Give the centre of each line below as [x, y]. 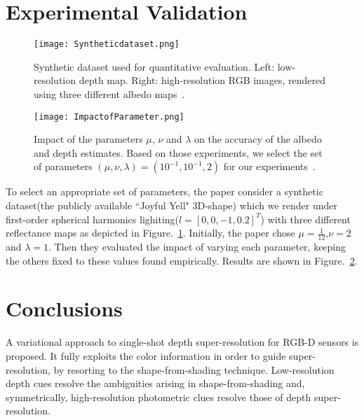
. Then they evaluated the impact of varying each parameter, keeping [197, 247]
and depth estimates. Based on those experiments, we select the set [178, 152]
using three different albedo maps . [109, 93]
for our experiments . [269, 166]
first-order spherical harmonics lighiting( [93, 219]
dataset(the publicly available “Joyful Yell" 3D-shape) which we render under [171, 205]
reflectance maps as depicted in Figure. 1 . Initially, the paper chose [150, 233]
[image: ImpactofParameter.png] [109, 117]
